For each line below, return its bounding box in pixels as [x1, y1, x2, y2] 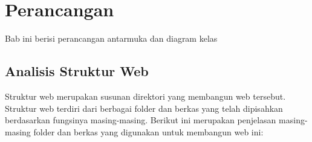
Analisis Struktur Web [5, 62, 149, 80]
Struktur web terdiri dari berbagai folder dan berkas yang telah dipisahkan [5, 102, 283, 114]
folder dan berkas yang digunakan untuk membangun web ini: [33, 125, 264, 138]
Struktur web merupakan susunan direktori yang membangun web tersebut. [5, 89, 286, 102]
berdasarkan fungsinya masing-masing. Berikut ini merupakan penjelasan [5, 114, 276, 126]
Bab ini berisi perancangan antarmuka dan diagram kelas [5, 32, 218, 45]
